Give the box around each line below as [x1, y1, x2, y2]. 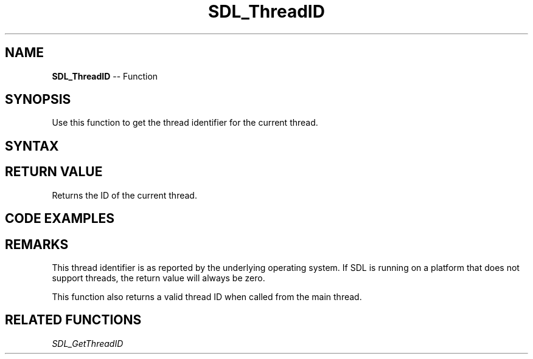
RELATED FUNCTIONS [5, 312, 142, 328]
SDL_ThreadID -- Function [52, 70, 158, 81]
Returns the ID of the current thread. [52, 190, 197, 200]
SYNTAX [5, 138, 59, 154]
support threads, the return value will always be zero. [52, 272, 265, 283]
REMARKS [5, 236, 69, 252]
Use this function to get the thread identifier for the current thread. [52, 117, 318, 128]
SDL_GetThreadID [52, 338, 124, 349]
